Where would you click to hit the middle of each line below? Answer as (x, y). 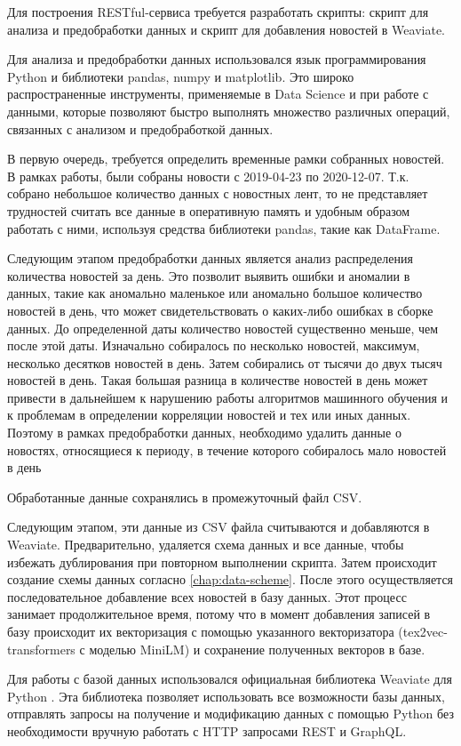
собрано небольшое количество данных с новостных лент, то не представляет (218, 193)
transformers (41, 649)
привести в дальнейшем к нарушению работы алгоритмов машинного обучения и (227, 397)
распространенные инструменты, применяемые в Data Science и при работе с (218, 94)
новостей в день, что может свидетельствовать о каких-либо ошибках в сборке (220, 310)
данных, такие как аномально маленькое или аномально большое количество (215, 293)
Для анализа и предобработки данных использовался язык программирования (217, 59)
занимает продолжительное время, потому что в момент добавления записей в (219, 614)
